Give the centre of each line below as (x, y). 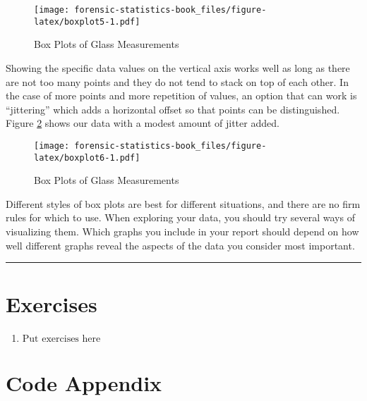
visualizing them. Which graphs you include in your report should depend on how (182, 231)
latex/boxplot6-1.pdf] (87, 158)
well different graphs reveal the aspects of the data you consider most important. (180, 245)
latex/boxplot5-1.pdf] (87, 21)
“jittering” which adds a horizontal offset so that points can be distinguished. (173, 109)
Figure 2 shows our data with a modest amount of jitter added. (143, 123)
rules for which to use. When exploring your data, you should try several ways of (180, 217)
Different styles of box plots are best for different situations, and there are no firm (183, 203)
